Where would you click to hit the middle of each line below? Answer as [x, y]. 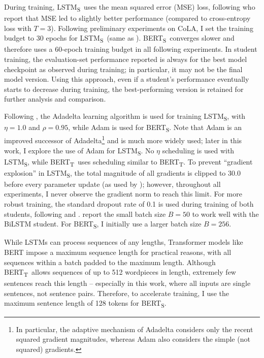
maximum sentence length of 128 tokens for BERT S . [85, 304]
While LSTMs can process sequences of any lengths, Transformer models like [124, 242]
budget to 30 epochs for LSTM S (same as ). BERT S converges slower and [119, 39]
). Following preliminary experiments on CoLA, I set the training [152, 28]
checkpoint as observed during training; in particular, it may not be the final [123, 69]
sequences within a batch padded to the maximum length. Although [110, 262]
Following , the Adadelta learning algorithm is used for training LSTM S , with [125, 117]
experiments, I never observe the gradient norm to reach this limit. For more [123, 194]
